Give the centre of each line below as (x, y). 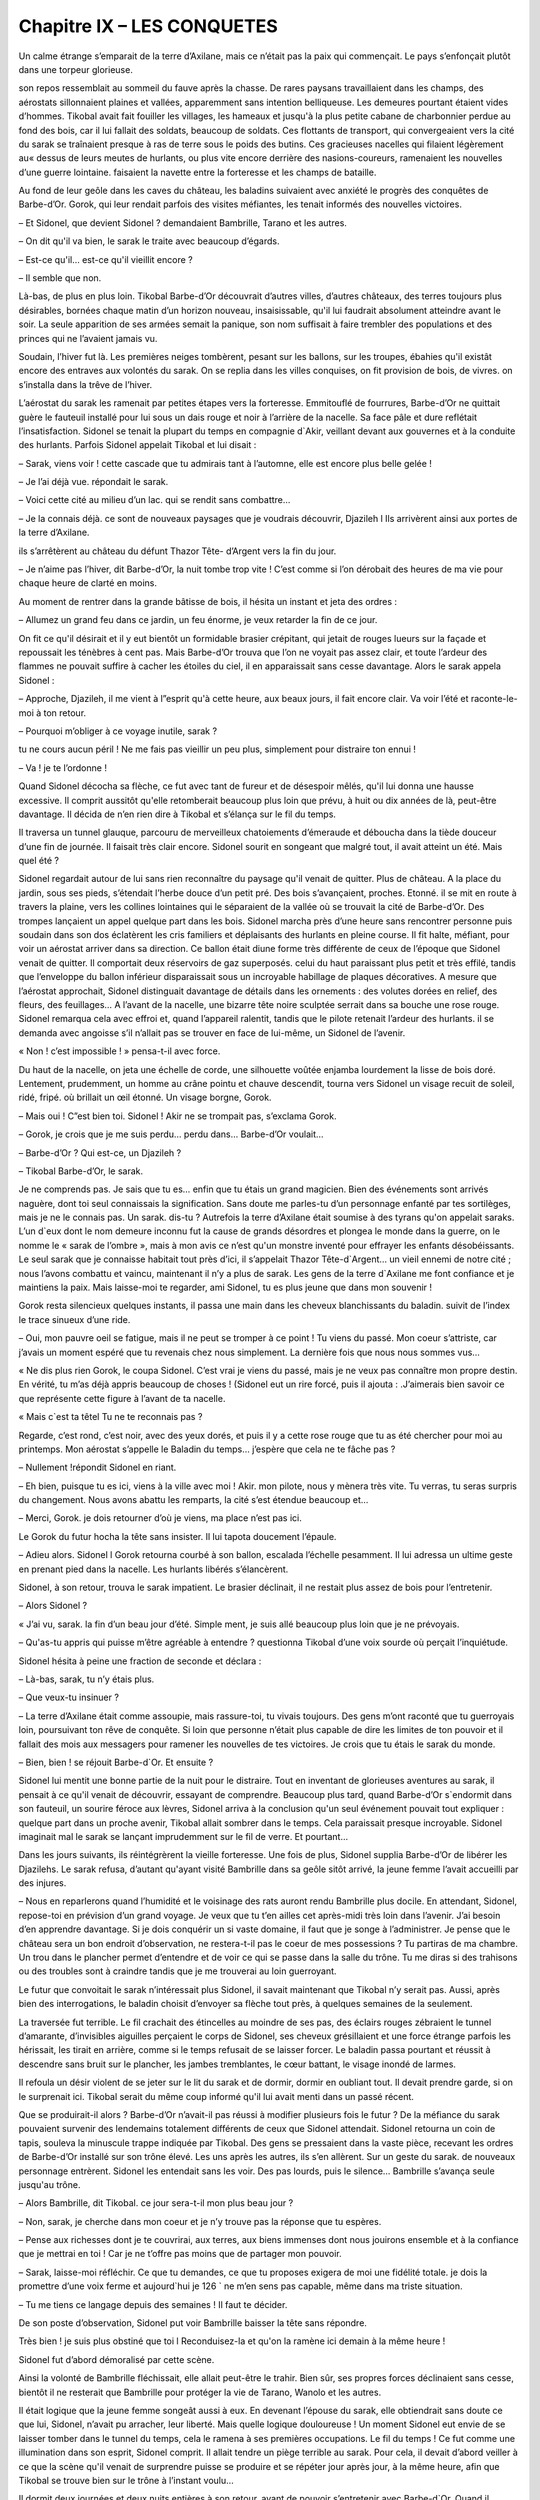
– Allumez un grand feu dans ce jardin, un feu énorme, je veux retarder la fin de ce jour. (198, 620)
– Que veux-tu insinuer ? (69, 1697)
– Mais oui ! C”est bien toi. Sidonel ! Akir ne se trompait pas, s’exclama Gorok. (177, 1116)
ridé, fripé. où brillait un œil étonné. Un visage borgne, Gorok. (145, 1097)
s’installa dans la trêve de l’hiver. (85, 384)
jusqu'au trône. (49, 2184)
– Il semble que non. (60, 278)
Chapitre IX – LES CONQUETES (148, 26)
